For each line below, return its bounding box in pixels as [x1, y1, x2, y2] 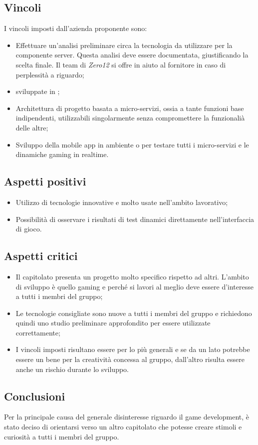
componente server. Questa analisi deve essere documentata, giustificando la [15, 49, 249, 60]
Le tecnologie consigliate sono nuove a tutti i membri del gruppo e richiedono [15, 307, 252, 318]
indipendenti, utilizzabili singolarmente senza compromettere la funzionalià [15, 112, 245, 123]
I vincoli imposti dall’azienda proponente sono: [4, 23, 147, 33]
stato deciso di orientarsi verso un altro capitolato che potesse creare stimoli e [4, 421, 242, 432]
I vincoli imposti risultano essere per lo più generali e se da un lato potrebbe [15, 344, 250, 354]
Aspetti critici [4, 248, 78, 263]
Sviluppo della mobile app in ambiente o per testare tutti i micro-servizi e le [15, 139, 249, 149]
